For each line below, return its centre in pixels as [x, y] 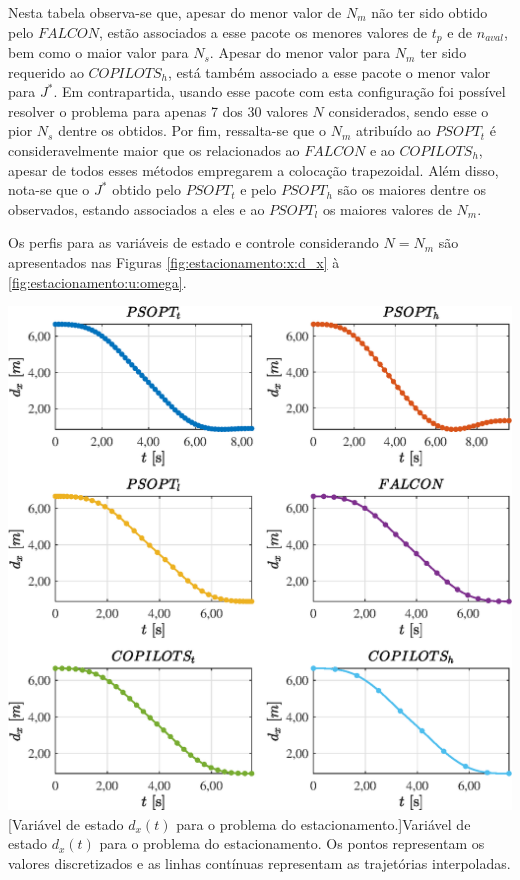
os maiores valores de [387, 208]
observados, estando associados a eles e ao [136, 208]
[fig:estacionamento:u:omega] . [97, 281]
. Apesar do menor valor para [300, 52]
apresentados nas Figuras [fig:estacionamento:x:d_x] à [174, 261]
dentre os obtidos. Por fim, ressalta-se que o [192, 130]
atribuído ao [393, 130]
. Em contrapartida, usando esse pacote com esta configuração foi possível [279, 91]
